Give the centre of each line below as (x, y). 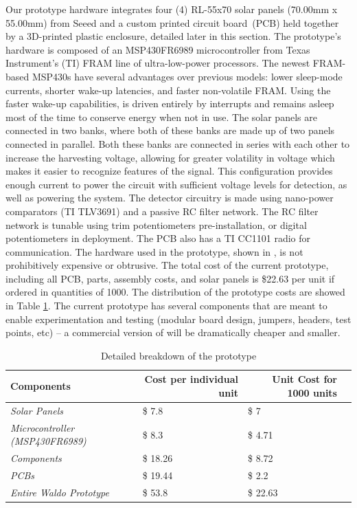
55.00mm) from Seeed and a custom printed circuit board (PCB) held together (172, 22)
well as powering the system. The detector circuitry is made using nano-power (170, 198)
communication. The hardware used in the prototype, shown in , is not (154, 251)
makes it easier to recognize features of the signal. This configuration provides (169, 171)
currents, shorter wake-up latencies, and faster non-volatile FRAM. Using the (168, 90)
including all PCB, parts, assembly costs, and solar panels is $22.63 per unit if (170, 278)
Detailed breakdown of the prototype (178, 355)
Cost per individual (191, 379)
